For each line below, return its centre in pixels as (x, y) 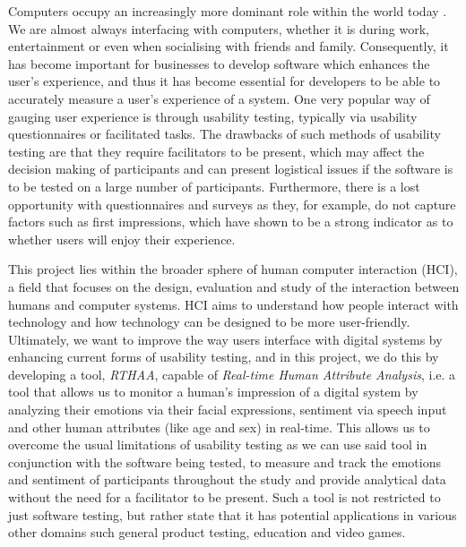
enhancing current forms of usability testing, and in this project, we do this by (224, 357)
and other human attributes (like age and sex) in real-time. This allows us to (219, 427)
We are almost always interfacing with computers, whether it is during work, (219, 28)
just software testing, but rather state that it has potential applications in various (233, 514)
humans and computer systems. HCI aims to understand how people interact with (233, 304)
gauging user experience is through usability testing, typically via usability (213, 116)
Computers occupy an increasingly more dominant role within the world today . (228, 11)
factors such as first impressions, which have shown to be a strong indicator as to (231, 222)
